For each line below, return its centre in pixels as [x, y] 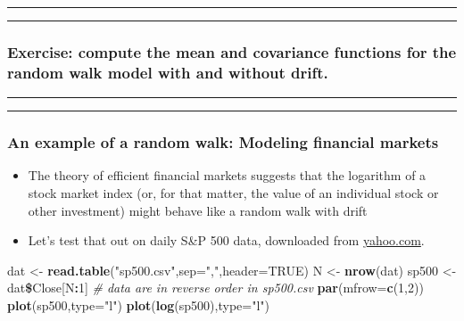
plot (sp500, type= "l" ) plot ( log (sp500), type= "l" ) [139, 305]
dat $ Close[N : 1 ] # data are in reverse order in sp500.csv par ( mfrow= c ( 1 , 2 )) [215, 288]
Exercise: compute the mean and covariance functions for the [232, 51]
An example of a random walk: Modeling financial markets [223, 142]
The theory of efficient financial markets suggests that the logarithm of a [227, 175]
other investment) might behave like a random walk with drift [198, 210]
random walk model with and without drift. [168, 72]
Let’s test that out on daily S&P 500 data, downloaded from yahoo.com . [226, 240]
